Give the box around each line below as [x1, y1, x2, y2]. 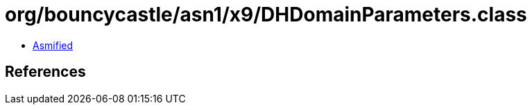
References [5, 63, 86, 81]
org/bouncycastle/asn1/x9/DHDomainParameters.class [5, 3, 527, 26]
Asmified [33, 39, 74, 51]
